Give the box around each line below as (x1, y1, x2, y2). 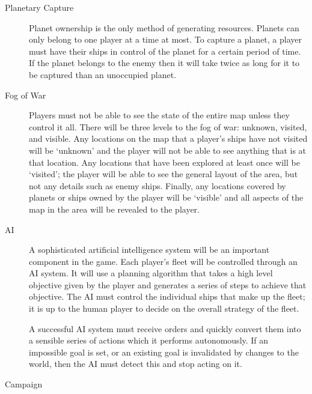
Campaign (5, 378, 43, 390)
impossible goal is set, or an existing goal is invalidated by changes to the (29, 345, 299, 358)
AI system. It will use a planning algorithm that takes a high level (29, 267, 273, 279)
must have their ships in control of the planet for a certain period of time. (29, 44, 301, 57)
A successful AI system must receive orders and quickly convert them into (29, 322, 301, 335)
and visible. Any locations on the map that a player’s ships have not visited (29, 132, 308, 145)
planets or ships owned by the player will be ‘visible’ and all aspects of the (29, 191, 304, 204)
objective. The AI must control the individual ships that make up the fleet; (29, 290, 305, 303)
